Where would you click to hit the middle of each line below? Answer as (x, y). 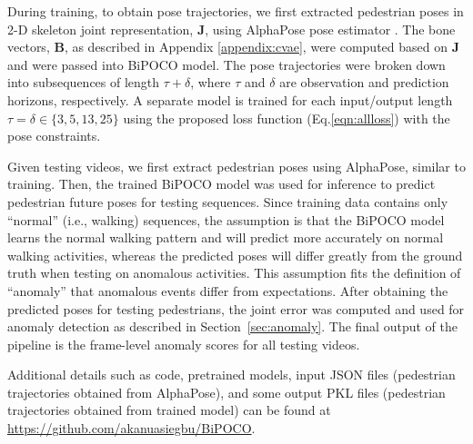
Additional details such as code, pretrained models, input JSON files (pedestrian (231, 375)
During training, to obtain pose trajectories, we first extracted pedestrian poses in (236, 11)
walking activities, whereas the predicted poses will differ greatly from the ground (235, 255)
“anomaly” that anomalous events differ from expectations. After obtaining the (228, 290)
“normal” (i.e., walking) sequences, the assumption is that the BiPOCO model (226, 219)
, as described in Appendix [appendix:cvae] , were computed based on (256, 47)
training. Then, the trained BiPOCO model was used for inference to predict (221, 184)
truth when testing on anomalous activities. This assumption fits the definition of (234, 273)
